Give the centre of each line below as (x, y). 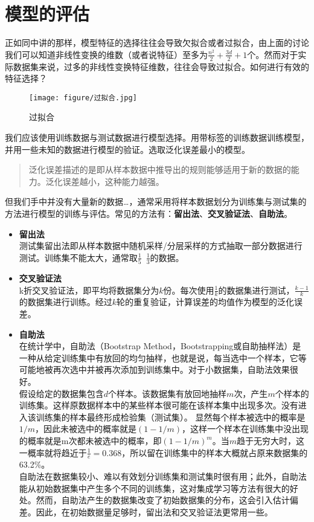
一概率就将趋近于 (53, 452)
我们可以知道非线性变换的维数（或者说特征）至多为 (106, 54)
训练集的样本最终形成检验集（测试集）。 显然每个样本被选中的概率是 (171, 417)
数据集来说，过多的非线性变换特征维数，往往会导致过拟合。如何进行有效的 (161, 66)
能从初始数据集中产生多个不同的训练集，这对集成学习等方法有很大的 (154, 488)
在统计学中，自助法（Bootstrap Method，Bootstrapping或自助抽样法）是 (160, 346)
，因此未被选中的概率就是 (86, 429)
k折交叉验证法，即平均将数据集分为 (89, 290)
